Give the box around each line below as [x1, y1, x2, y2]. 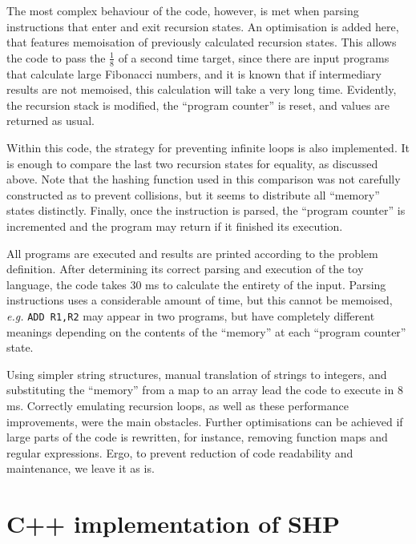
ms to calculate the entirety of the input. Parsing [145, 276, 386, 292]
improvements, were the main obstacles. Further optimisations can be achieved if [6, 413, 403, 429]
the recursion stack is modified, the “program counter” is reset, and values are [6, 96, 390, 113]
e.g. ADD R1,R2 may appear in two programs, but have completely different [6, 307, 375, 324]
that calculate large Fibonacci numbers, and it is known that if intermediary [6, 65, 382, 82]
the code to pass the [6, 49, 106, 66]
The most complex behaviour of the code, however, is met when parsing [6, 2, 359, 18]
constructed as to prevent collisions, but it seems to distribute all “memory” [6, 186, 380, 203]
